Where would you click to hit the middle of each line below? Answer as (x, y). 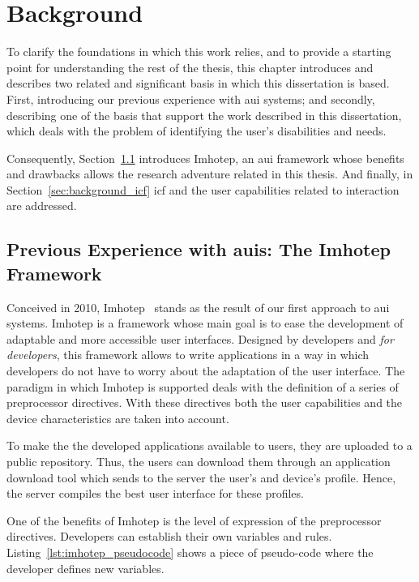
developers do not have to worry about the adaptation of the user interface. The (206, 371)
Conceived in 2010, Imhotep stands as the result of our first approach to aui (198, 307)
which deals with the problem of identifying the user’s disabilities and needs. (197, 131)
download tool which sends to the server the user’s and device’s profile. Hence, (201, 477)
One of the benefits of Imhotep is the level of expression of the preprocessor (194, 520)
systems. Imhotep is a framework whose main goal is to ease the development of (205, 323)
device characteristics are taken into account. (118, 418)
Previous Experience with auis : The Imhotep (199, 249)
